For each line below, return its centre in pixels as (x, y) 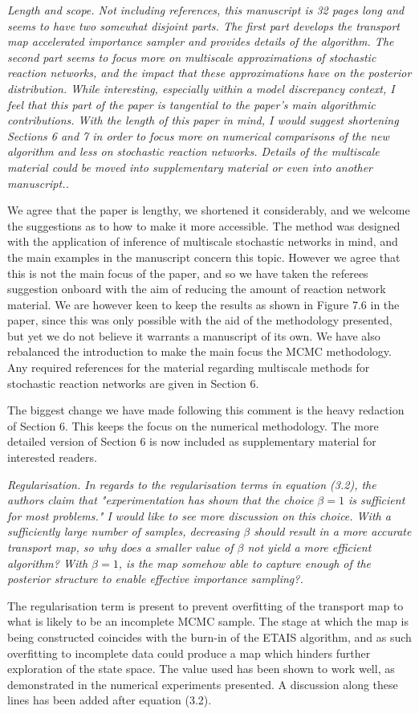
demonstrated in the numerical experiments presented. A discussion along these (203, 684)
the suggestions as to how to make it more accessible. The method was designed (204, 225)
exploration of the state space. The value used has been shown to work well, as (201, 669)
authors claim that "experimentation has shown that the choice (161, 500)
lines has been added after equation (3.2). (110, 700)
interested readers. (52, 457)
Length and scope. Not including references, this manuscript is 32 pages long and (206, 10)
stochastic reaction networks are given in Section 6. (133, 383)
